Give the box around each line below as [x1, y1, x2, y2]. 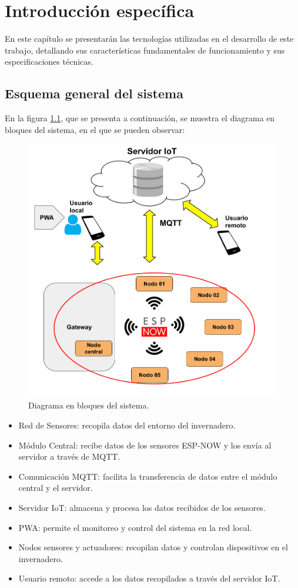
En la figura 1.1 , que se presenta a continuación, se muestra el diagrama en [5, 112, 275, 124]
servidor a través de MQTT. [18, 450, 120, 463]
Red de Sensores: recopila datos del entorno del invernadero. [18, 418, 236, 431]
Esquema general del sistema [5, 84, 183, 102]
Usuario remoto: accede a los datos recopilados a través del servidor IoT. [18, 572, 280, 584]
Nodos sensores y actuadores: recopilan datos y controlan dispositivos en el [18, 541, 288, 553]
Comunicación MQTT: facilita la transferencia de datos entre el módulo [18, 470, 277, 482]
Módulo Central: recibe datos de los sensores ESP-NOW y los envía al [18, 438, 272, 451]
